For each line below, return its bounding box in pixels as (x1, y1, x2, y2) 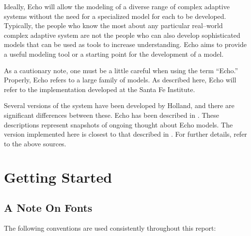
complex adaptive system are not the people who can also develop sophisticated (4, 30, 240, 40)
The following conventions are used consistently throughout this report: (4, 222, 216, 233)
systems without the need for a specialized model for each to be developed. (4, 11, 226, 21)
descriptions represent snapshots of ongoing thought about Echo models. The (4, 119, 233, 129)
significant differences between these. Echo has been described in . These (4, 110, 220, 120)
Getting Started (4, 167, 112, 187)
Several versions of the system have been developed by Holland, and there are (4, 100, 235, 110)
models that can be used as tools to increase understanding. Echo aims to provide (4, 39, 247, 49)
